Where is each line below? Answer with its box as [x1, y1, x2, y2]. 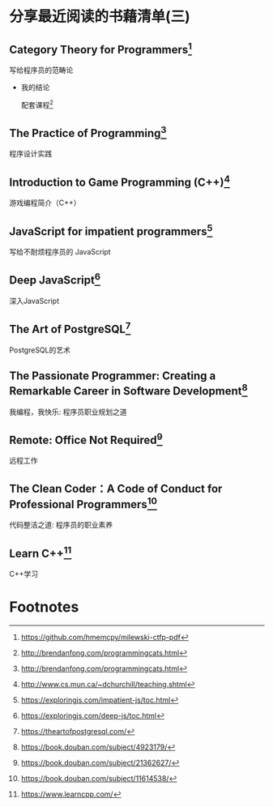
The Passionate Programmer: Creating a [9, 369, 216, 383]
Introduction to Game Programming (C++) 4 [9, 173, 230, 189]
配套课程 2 [20, 99, 53, 109]
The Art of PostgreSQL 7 [9, 320, 131, 336]
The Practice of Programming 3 [9, 124, 167, 140]
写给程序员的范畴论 [9, 66, 74, 75]
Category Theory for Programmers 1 [9, 40, 193, 57]
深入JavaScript [9, 296, 60, 305]
